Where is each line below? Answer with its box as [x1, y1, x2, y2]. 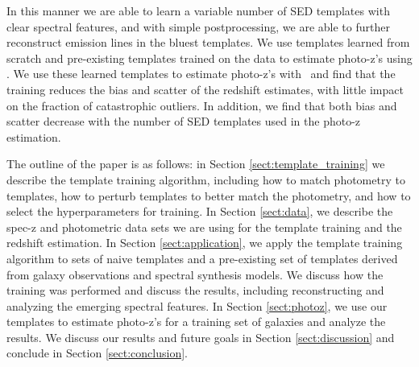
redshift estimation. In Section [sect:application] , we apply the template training [6, 234, 403, 251]
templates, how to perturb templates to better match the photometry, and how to [6, 187, 411, 204]
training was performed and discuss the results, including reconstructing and [6, 282, 384, 299]
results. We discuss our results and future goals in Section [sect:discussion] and [6, 328, 395, 345]
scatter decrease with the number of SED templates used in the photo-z [6, 113, 361, 130]
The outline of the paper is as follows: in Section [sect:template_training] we [6, 155, 385, 172]
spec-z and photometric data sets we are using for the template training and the [6, 218, 402, 235]
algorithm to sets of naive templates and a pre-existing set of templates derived [6, 249, 398, 266]
